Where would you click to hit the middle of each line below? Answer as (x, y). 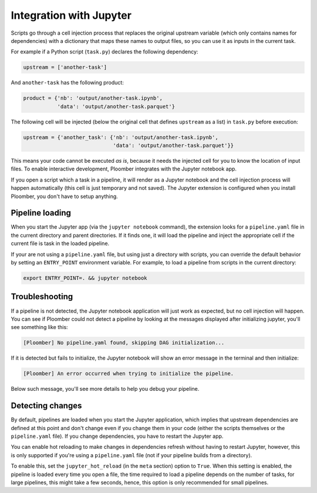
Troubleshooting (42, 297)
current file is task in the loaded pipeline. (60, 243)
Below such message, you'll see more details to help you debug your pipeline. (105, 389)
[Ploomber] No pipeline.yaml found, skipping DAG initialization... (124, 343)
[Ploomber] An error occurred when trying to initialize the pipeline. (129, 374)
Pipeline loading (41, 213)
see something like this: (39, 327)
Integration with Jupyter (71, 15)
